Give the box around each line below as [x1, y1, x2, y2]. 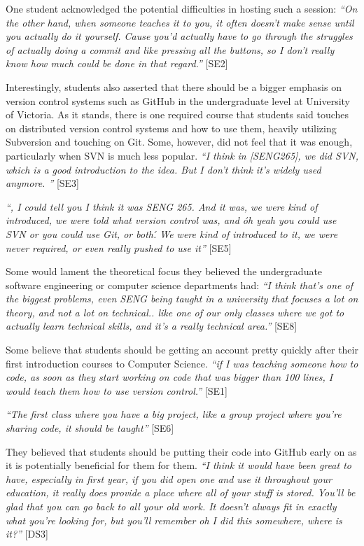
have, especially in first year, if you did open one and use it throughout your [6, 471, 332, 486]
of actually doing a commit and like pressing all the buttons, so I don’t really [6, 42, 335, 57]
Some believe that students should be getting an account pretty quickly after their [6, 342, 358, 357]
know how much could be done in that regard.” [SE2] [6, 56, 228, 71]
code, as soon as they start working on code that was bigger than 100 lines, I [6, 370, 333, 384]
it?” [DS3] [6, 526, 48, 541]
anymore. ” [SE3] [6, 176, 80, 190]
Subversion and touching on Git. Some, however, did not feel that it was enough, [6, 134, 353, 149]
